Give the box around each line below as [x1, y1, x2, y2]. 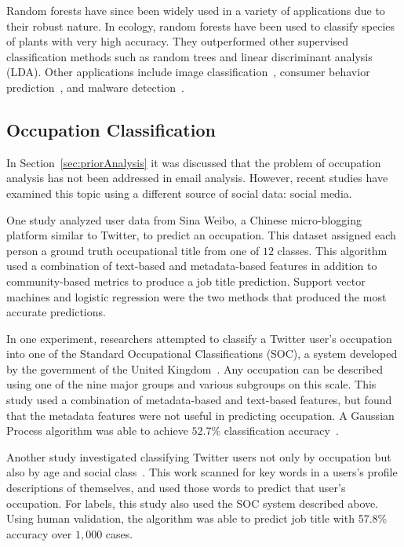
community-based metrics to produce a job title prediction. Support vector [6, 272, 366, 289]
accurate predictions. [6, 304, 106, 320]
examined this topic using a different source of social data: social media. [6, 184, 352, 201]
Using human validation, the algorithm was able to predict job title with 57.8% [6, 510, 388, 527]
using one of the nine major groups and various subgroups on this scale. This [6, 376, 377, 392]
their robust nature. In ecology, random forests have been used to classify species [6, 17, 395, 34]
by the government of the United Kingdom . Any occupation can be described [6, 360, 384, 377]
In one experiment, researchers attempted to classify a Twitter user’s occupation [6, 330, 392, 346]
